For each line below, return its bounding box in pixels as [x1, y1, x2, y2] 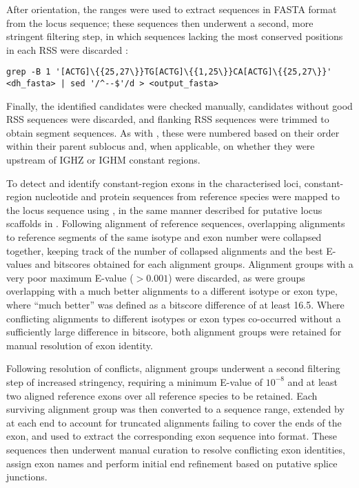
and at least [287, 374, 338, 389]
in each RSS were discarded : [6, 42, 128, 57]
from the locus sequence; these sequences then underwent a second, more [6, 15, 314, 30]
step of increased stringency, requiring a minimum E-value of [6, 374, 263, 389]
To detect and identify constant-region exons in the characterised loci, [6, 175, 302, 190]
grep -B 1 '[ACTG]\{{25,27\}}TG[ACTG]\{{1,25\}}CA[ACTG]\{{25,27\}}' [6, 67, 332, 77]
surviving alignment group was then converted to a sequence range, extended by [6, 402, 345, 416]
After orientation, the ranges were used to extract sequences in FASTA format [6, 2, 337, 16]
